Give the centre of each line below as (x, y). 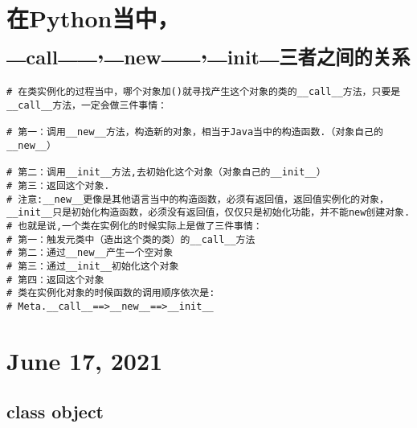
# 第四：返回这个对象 (55, 280)
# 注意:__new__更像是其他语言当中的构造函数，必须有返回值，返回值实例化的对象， (198, 199)
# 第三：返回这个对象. (58, 185)
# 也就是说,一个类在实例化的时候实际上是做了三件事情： (135, 226)
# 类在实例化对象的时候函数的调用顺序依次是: (111, 293)
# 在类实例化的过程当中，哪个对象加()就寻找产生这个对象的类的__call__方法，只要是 (204, 92)
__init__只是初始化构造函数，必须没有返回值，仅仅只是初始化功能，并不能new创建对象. (208, 213)
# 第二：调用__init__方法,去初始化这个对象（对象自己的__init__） (166, 173)
